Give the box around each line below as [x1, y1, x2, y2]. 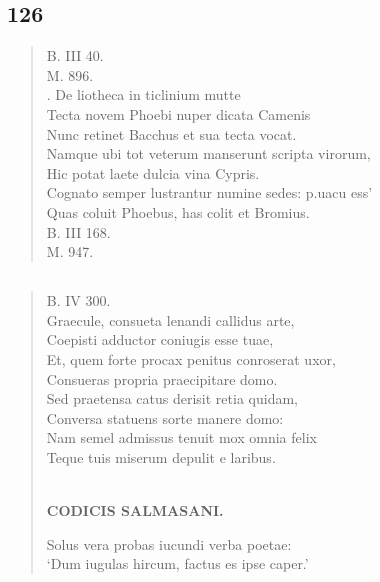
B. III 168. [46, 221, 111, 242]
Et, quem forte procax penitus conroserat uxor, [46, 348, 336, 369]
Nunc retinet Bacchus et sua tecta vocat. [46, 123, 297, 144]
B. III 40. [46, 45, 104, 66]
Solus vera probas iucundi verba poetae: [46, 533, 292, 554]
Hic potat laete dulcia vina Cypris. [46, 162, 260, 183]
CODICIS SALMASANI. [46, 500, 224, 521]
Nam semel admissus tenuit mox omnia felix [46, 427, 317, 448]
